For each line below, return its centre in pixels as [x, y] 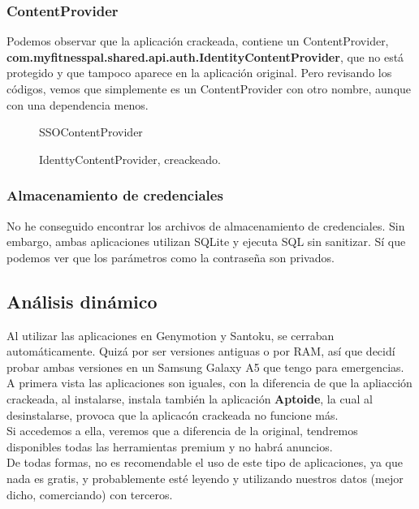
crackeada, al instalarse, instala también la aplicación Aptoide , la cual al [190, 398]
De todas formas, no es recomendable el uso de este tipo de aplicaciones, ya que [205, 462]
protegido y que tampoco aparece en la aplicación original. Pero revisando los [199, 73]
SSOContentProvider [91, 132]
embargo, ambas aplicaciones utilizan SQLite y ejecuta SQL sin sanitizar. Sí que [206, 242]
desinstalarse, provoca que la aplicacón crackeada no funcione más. [173, 414]
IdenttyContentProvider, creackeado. [130, 159]
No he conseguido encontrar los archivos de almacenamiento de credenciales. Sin [206, 225]
